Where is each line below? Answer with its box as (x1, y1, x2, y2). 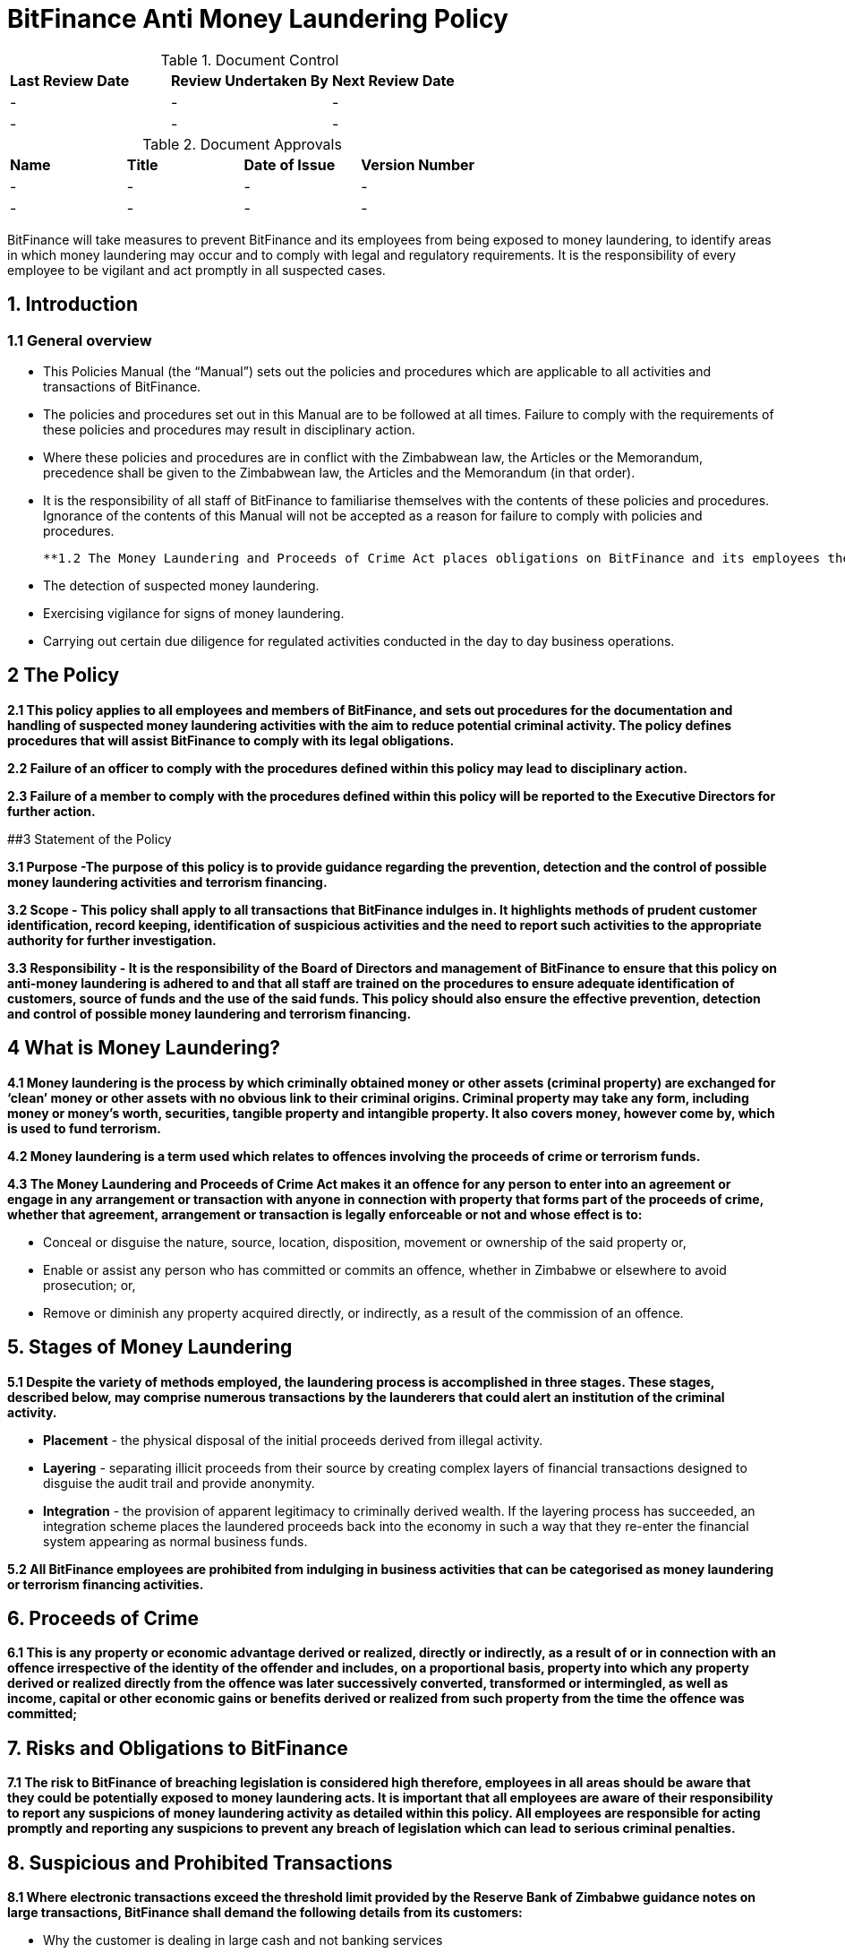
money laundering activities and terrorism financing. (7, 873, 328, 890)
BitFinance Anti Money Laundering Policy (7, 4, 508, 34)
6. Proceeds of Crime (7, 1606, 199, 1630)
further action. (7, 803, 96, 819)
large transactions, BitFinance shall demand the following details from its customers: (7, 1905, 523, 1921)
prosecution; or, (43, 1277, 136, 1293)
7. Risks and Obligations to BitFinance (7, 1736, 348, 1759)
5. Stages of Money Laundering (7, 1336, 293, 1359)
